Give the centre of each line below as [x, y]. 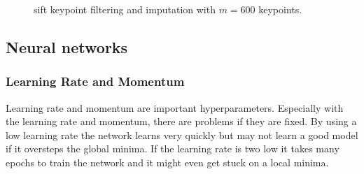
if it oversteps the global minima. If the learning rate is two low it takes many [173, 148]
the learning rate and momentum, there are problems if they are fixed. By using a [181, 121]
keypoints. [280, 9]
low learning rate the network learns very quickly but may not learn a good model [182, 135]
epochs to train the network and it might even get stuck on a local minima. [167, 162]
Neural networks [67, 46]
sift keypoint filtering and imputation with [125, 9]
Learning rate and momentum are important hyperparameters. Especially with [175, 107]
